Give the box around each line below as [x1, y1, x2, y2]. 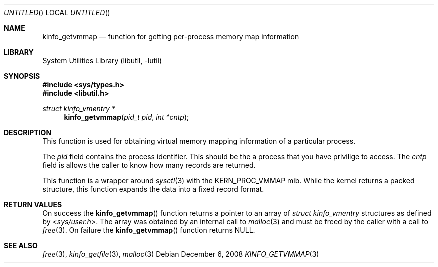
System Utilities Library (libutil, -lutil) [42, 56, 162, 65]
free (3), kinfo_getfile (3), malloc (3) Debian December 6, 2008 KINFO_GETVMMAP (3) [42, 250, 319, 258]
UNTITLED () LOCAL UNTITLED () [4, 8, 110, 17]
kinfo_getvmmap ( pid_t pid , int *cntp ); [64, 113, 189, 121]
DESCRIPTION [4, 128, 52, 137]
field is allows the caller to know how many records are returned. [42, 161, 256, 169]
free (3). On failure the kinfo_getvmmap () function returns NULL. [42, 226, 255, 234]
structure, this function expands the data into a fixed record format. [42, 185, 264, 193]
